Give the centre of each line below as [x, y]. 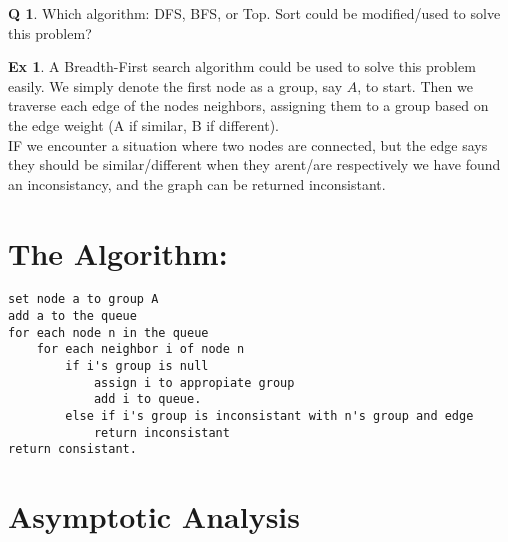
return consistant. [72, 449]
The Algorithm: [118, 252]
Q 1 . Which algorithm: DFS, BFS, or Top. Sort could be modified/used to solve [254, 13]
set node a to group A [83, 299]
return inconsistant [161, 432]
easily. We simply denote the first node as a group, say [175, 85]
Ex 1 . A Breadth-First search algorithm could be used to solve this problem [242, 66]
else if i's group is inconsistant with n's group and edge [269, 416]
